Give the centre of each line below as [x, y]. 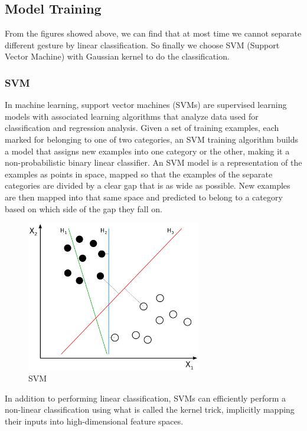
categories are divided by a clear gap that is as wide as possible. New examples [148, 185]
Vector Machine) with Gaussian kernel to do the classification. [117, 56]
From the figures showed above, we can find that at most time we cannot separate [153, 33]
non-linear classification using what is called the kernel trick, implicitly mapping [150, 409]
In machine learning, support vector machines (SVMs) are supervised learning [146, 105]
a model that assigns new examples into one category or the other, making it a [147, 151]
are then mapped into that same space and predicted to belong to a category [144, 197]
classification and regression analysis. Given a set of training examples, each [142, 128]
